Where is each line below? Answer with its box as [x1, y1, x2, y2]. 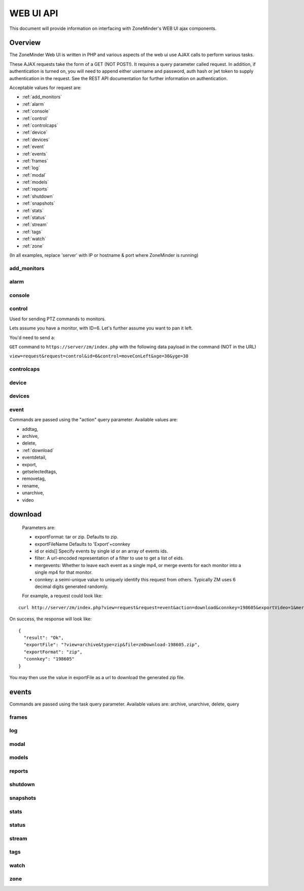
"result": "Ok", [23, 635, 64, 641]
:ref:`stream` [22, 221, 48, 228]
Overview [9, 39, 41, 47]
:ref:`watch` [22, 236, 47, 242]
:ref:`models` [22, 179, 49, 185]
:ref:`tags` [22, 229, 43, 235]
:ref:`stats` [22, 207, 44, 213]
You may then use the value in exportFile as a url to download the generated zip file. [9, 674, 185, 680]
